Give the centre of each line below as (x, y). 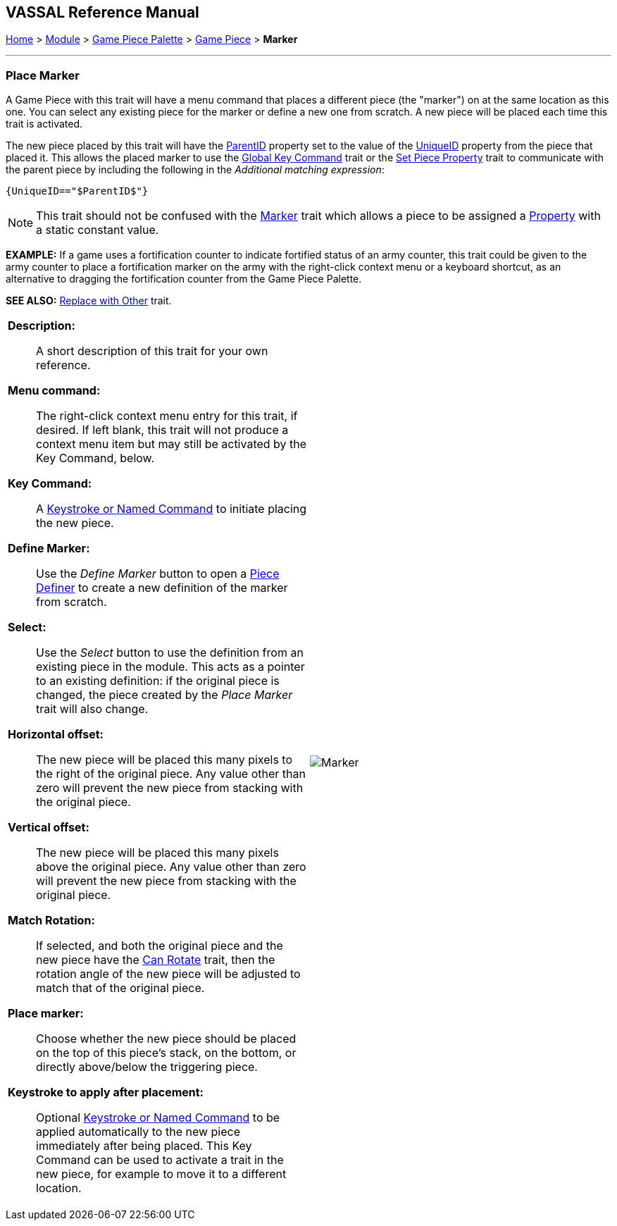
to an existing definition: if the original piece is (158, 681)
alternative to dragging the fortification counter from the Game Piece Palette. (184, 279)
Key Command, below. (95, 458)
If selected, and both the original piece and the (160, 946)
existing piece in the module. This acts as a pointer (170, 667)
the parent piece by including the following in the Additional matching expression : (195, 170)
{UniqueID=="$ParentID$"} (77, 191)
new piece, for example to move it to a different (161, 1174)
